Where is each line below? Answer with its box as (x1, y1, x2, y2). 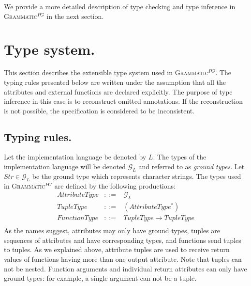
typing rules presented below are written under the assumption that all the (4, 77, 226, 87)
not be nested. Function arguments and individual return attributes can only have (4, 263, 247, 273)
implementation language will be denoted (4, 161, 126, 172)
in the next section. (46, 11, 104, 21)
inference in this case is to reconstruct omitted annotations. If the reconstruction (4, 96, 243, 106)
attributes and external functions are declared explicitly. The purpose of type (4, 86, 233, 96)
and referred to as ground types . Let (138, 161, 245, 172)
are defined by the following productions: (54, 180, 176, 191)
